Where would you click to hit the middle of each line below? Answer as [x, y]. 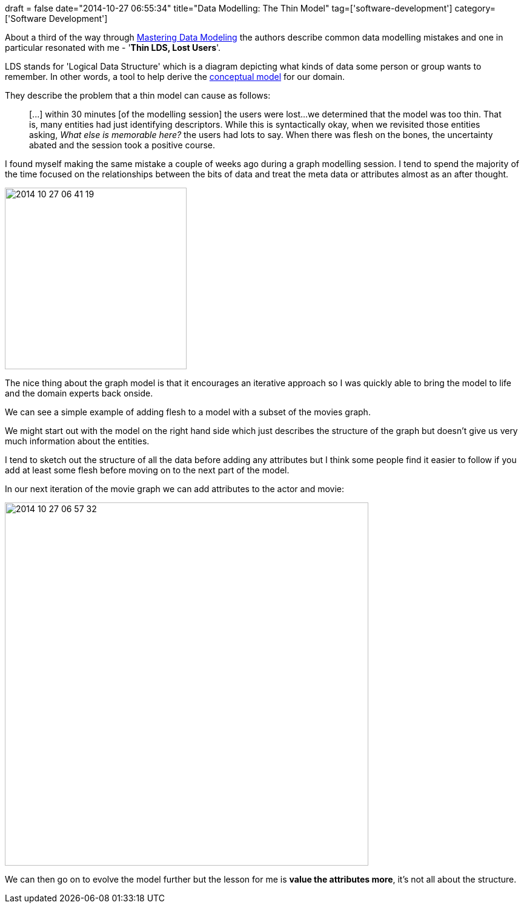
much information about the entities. [77, 441]
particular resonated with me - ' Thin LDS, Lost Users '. [113, 48]
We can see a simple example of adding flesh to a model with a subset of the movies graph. [188, 412]
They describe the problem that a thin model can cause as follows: [138, 95]
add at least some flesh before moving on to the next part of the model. [147, 470]
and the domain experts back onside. [79, 393]
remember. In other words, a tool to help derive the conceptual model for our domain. [175, 77]
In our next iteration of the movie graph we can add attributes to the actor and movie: [174, 489]
